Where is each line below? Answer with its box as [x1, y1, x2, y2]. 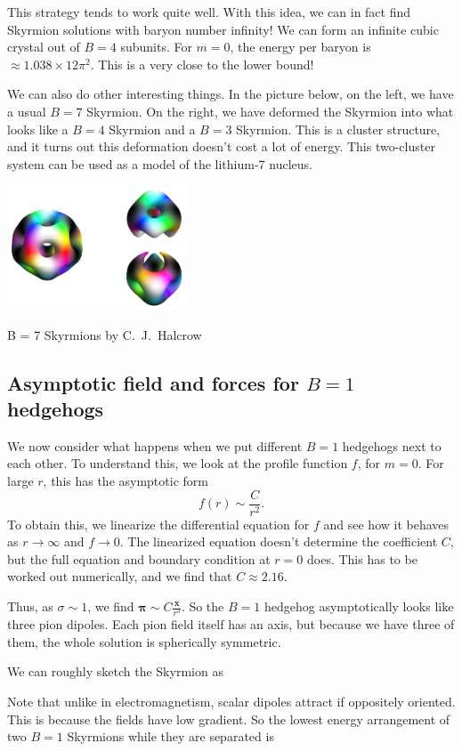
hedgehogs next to [342, 436, 442, 455]
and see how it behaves [323, 514, 450, 533]
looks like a [7, 119, 69, 138]
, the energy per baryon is [230, 37, 371, 56]
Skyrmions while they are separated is [67, 727, 274, 746]
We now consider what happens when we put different [7, 436, 303, 455]
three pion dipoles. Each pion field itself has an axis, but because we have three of [7, 615, 455, 634]
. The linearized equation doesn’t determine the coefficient [119, 532, 438, 551]
